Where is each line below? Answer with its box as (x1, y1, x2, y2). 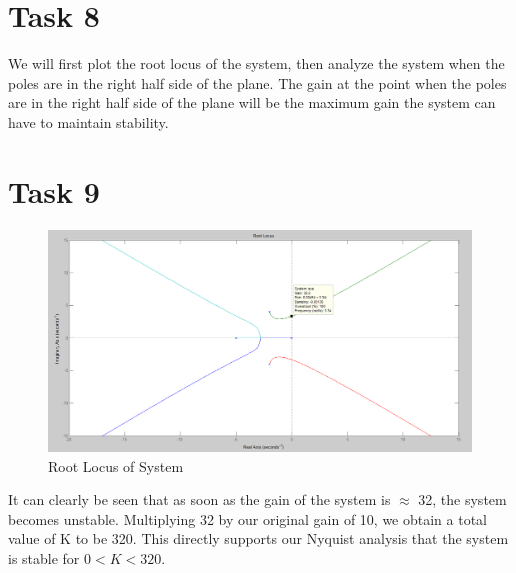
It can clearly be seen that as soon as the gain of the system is (8, 489, 391, 510)
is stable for (8, 547, 80, 568)
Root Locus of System (48, 455, 184, 476)
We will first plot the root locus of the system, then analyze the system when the (8, 53, 505, 74)
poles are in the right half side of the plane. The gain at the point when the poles (8, 72, 507, 93)
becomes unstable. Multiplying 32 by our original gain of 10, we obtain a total (8, 508, 487, 529)
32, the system (418, 489, 507, 510)
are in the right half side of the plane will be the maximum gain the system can (8, 92, 496, 113)
